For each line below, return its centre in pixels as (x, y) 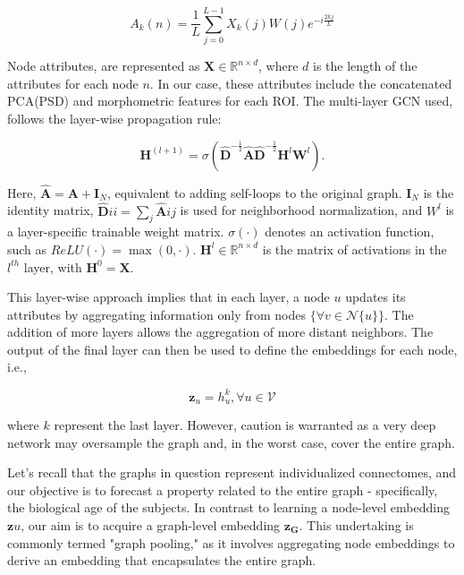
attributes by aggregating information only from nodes (157, 314)
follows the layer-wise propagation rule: (114, 118)
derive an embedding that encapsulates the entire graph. (162, 560)
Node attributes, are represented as (104, 66)
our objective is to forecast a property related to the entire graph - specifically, (223, 489)
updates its (375, 297)
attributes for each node (73, 83)
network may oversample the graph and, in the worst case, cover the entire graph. (231, 442)
